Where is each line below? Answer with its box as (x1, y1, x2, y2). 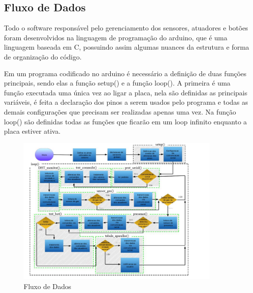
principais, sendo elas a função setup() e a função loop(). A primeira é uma (4, 78, 231, 88)
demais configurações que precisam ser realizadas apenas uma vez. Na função (4, 106, 236, 117)
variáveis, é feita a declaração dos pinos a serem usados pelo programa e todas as (4, 97, 248, 107)
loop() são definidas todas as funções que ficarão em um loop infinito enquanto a (4, 116, 247, 126)
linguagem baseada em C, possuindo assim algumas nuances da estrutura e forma (4, 42, 250, 52)
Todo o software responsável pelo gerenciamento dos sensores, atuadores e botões (4, 23, 248, 33)
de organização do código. (4, 51, 82, 61)
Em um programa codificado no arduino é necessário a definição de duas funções (4, 68, 247, 78)
